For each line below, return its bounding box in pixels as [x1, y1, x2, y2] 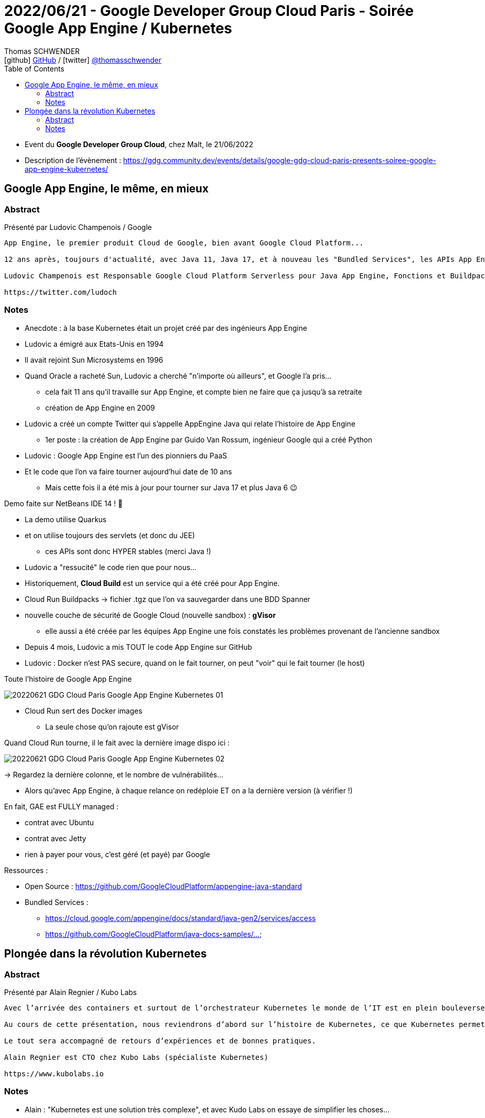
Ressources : [4, 865, 48, 875]
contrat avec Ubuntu [25, 818, 94, 827]
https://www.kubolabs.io [4, 1069, 104, 1078]
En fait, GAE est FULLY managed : [4, 802, 119, 811]
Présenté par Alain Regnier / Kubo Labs [4, 987, 137, 997]
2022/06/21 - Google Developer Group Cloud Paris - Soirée [4, 2, 414, 20]
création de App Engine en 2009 [45, 403, 155, 412]
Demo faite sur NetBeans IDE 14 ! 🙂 [4, 499, 123, 508]
